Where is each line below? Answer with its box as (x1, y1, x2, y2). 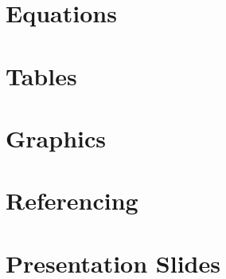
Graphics (6, 121, 106, 154)
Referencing (6, 184, 138, 217)
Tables (6, 59, 77, 92)
